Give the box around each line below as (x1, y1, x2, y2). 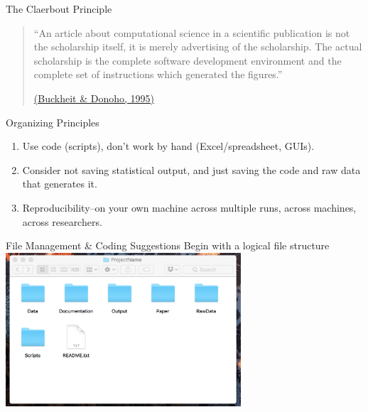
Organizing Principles (6, 114, 99, 129)
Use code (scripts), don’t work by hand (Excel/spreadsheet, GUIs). (22, 139, 315, 153)
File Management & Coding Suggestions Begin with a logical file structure (6, 238, 330, 253)
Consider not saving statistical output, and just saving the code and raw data (22, 162, 361, 177)
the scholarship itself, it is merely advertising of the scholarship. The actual (33, 39, 362, 54)
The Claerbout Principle (6, 1, 112, 16)
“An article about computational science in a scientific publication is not (33, 25, 350, 40)
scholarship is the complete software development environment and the (33, 53, 342, 67)
